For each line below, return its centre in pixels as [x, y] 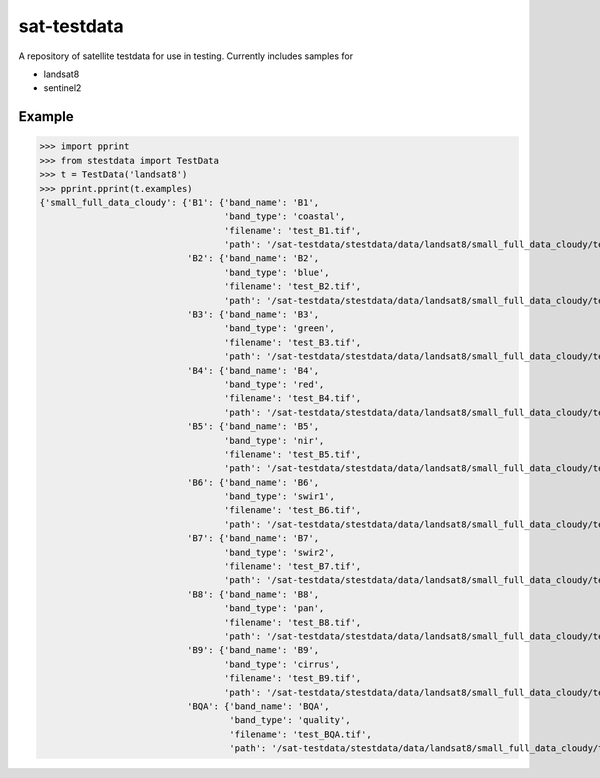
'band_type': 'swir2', [279, 552]
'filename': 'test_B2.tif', [292, 286]
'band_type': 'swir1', [279, 496]
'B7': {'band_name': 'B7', [253, 538]
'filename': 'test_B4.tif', [292, 398]
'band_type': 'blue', [276, 272]
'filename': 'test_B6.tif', [292, 510]
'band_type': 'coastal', [284, 216]
